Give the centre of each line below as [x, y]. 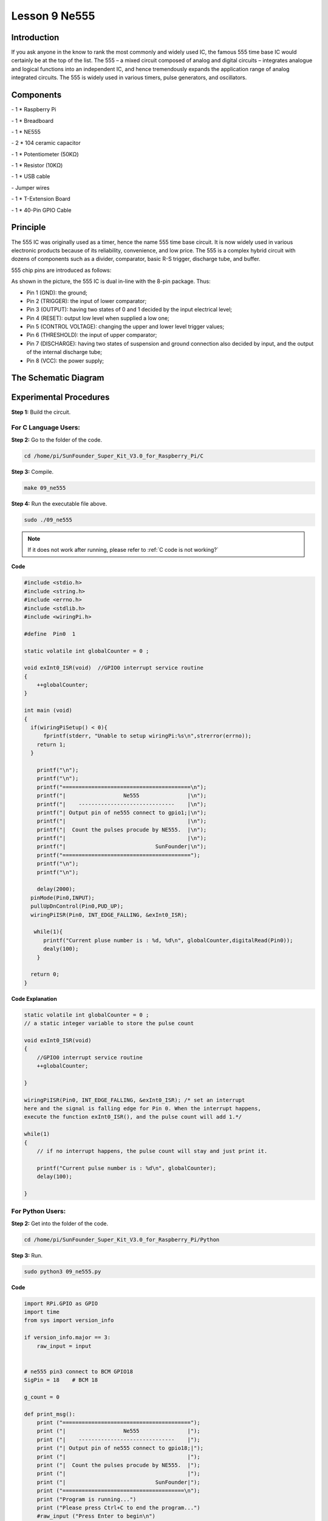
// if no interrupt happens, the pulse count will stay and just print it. [152, 1151]
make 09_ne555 [45, 488]
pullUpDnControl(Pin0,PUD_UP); [77, 906]
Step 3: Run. [27, 1255]
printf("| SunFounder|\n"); [122, 847]
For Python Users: [39, 1211]
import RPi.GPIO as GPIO [61, 1303]
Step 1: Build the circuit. [41, 412]
